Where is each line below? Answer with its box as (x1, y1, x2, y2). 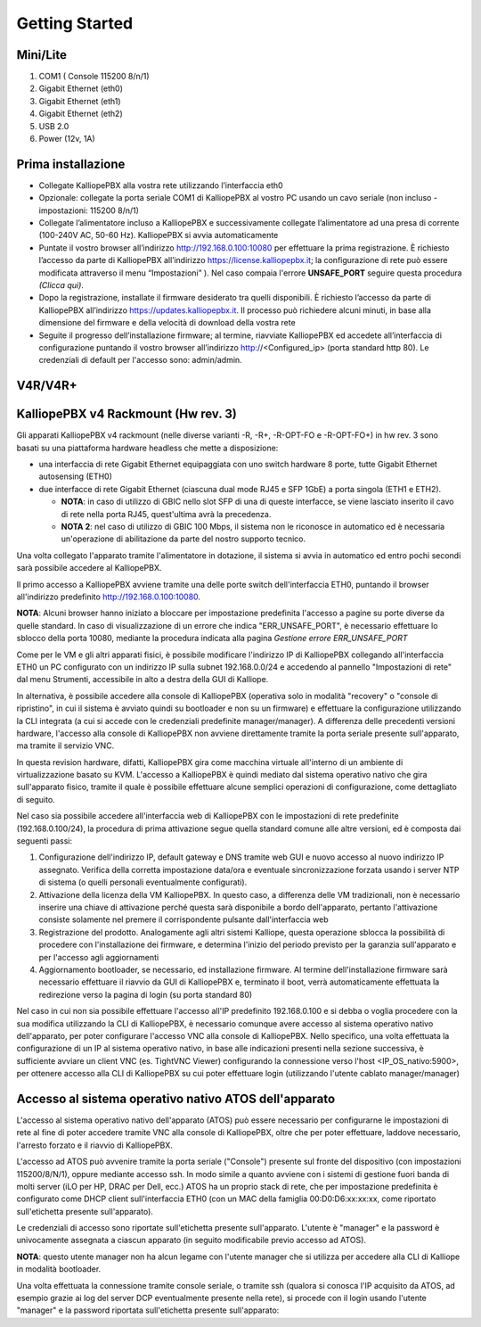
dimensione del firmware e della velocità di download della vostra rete (38, 317, 296, 328)
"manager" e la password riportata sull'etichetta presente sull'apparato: (16, 1305, 280, 1315)
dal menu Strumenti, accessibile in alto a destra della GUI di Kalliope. (16, 674, 269, 685)
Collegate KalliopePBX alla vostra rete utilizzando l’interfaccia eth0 (38, 179, 284, 191)
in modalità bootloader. (16, 1264, 102, 1274)
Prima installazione (16, 156, 126, 171)
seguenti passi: (16, 836, 73, 846)
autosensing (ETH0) (38, 471, 113, 482)
